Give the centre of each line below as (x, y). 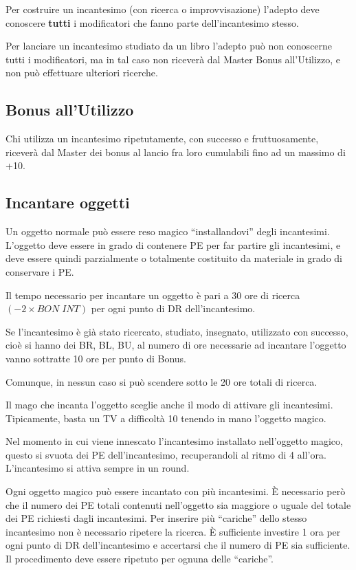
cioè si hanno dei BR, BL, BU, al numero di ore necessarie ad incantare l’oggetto (176, 345)
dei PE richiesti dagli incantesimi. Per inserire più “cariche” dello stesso (156, 518)
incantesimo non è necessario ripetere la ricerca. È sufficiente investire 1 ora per (173, 531)
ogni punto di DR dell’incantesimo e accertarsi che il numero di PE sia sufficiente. (178, 545)
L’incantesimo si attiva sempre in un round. (98, 468)
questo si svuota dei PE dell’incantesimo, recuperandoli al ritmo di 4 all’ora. (166, 454)
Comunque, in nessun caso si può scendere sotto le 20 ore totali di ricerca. (162, 381)
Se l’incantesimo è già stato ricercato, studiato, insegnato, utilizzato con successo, (177, 331)
